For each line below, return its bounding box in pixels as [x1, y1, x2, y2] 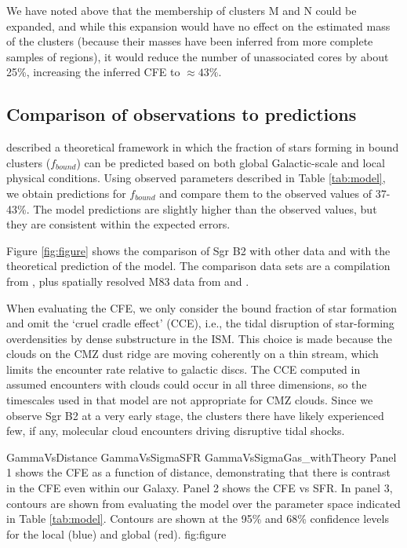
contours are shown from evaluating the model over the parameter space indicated [6, 495, 401, 511]
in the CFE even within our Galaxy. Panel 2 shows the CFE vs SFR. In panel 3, [6, 480, 393, 496]
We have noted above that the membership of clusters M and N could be [6, 2, 357, 18]
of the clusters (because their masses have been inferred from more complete [6, 33, 373, 49]
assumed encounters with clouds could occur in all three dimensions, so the [6, 376, 367, 393]
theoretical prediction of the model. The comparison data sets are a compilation [6, 258, 391, 274]
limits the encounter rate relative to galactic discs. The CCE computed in [6, 360, 361, 377]
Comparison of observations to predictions [6, 102, 357, 126]
